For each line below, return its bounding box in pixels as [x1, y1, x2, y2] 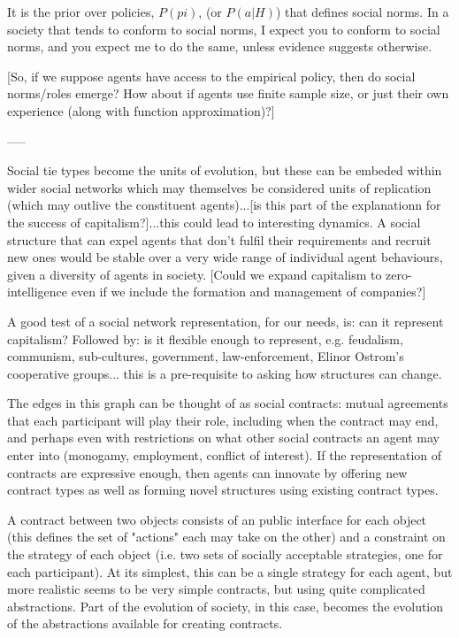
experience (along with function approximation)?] [7, 101, 275, 119]
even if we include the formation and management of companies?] [71, 282, 426, 301]
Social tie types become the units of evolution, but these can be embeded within [7, 161, 442, 180]
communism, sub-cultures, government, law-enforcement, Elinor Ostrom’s [7, 347, 404, 365]
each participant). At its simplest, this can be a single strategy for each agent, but [7, 562, 453, 580]
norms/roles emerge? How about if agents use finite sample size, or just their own [7, 84, 449, 103]
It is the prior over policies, [7, 3, 155, 20]
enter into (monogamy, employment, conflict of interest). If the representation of [7, 446, 442, 465]
